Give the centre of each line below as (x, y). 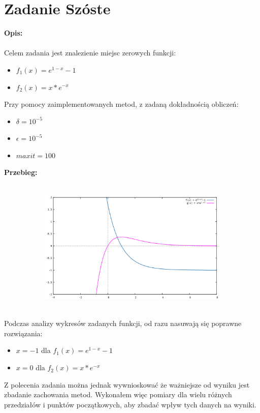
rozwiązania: (23, 333)
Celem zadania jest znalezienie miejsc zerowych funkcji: (90, 53)
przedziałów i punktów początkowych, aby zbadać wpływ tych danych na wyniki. (130, 404)
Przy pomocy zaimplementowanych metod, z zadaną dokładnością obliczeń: (121, 104)
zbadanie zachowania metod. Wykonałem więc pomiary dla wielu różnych (118, 394)
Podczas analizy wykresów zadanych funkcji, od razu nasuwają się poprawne (123, 323)
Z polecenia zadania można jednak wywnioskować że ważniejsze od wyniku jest (127, 384)
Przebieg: (21, 172)
